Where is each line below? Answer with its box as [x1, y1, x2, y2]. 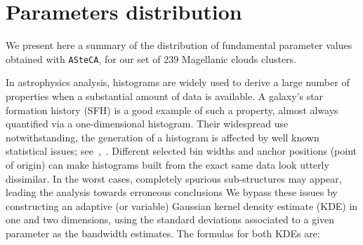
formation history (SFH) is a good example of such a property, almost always [6, 102, 338, 117]
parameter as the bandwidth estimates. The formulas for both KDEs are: [6, 225, 320, 240]
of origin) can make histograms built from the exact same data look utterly [6, 157, 329, 171]
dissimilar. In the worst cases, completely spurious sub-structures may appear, [6, 171, 342, 185]
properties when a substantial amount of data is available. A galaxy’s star [6, 88, 324, 103]
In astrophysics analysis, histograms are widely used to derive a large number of [6, 75, 350, 90]
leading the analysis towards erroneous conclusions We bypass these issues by [6, 185, 338, 199]
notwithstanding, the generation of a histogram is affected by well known [6, 129, 319, 144]
